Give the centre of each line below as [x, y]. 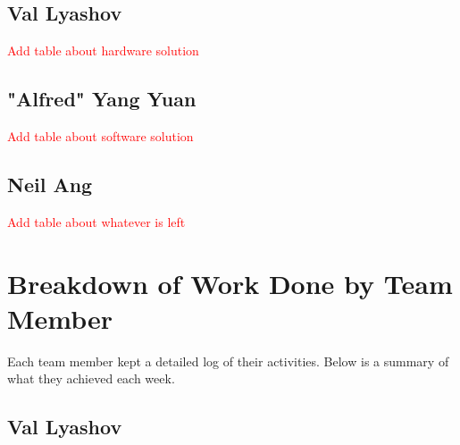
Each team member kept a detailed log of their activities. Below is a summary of [228, 361]
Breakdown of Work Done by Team [230, 283]
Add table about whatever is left [96, 221]
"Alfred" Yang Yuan [102, 99]
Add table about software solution [100, 136]
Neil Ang [50, 184]
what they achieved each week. [91, 378]
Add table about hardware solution [103, 50]
